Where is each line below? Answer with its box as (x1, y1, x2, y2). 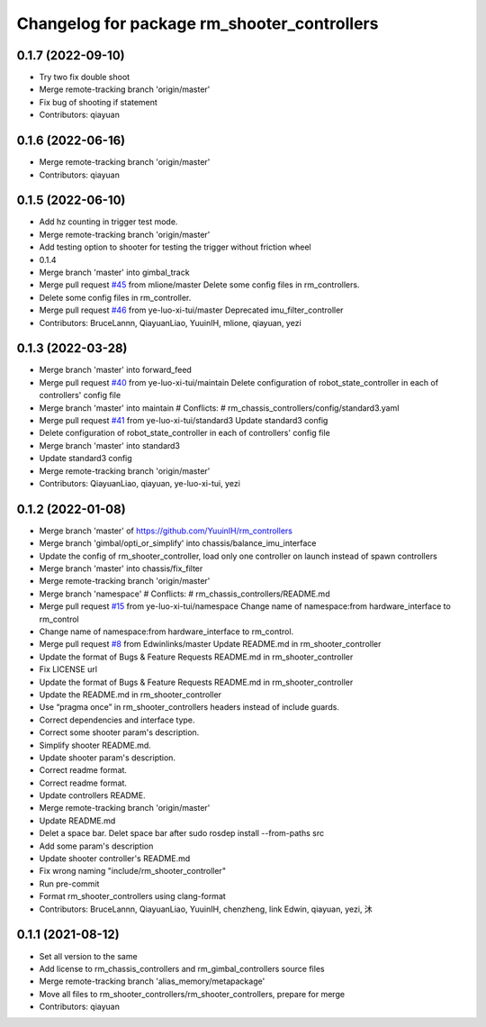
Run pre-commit (39, 878, 100, 889)
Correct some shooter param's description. (39, 727, 200, 738)
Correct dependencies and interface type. (39, 714, 195, 725)
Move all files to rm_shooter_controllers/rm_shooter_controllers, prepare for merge (39, 988, 346, 999)
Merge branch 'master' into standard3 (39, 440, 180, 450)
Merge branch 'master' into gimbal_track (39, 267, 190, 277)
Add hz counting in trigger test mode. (39, 216, 178, 227)
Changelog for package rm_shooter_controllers (16, 14, 379, 33)
